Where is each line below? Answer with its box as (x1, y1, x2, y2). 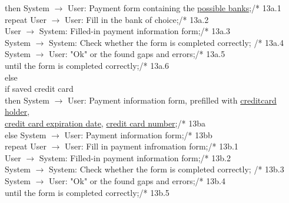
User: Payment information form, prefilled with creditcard (67, 94, 277, 106)
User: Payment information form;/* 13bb (64, 128, 212, 141)
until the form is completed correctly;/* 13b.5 (5, 186, 170, 198)
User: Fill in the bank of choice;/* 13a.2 (64, 13, 209, 25)
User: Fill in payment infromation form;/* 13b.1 (64, 140, 238, 152)
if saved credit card (5, 82, 74, 95)
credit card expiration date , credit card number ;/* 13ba (5, 117, 205, 129)
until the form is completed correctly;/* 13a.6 (5, 59, 170, 71)
